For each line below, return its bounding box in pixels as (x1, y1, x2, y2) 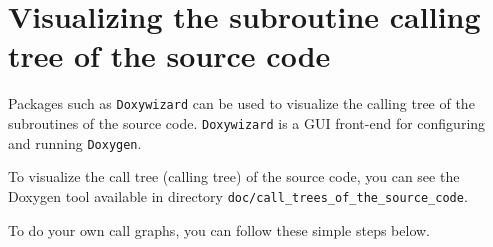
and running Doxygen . (8, 132, 142, 153)
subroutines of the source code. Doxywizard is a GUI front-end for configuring (8, 112, 486, 133)
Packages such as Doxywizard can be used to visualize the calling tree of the (8, 93, 475, 114)
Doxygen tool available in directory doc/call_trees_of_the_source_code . (8, 185, 468, 206)
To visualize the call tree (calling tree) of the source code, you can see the (8, 166, 460, 187)
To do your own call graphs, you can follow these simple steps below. (8, 219, 430, 240)
